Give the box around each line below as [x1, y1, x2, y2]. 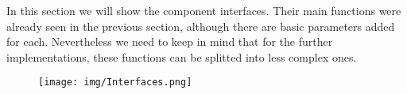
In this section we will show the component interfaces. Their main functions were [6, 2, 401, 18]
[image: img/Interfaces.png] [38, 77, 192, 88]
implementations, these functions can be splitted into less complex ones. [6, 48, 357, 65]
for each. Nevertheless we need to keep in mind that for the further [6, 33, 333, 50]
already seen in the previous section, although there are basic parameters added [6, 17, 395, 34]
